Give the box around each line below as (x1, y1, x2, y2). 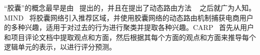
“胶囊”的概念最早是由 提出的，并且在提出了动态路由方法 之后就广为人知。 (4, 2, 256, 12)
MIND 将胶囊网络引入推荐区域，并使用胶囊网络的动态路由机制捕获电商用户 (4, 12, 253, 22)
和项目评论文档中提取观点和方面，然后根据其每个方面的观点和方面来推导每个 (4, 31, 256, 42)
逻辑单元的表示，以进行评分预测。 (4, 41, 116, 52)
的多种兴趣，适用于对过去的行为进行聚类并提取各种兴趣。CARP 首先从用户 (4, 22, 254, 32)
